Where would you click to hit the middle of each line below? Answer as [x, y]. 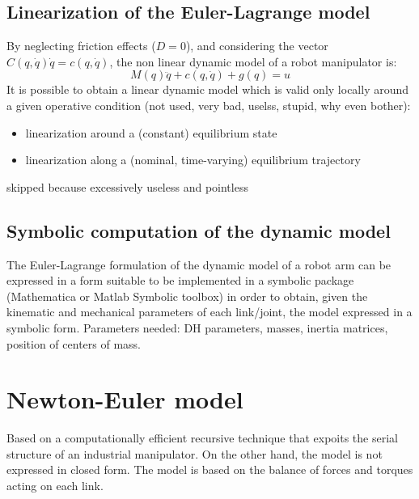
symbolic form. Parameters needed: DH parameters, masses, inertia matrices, [197, 327]
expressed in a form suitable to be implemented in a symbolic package [180, 280]
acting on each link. [55, 486]
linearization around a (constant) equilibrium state [151, 132]
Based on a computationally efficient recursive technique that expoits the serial [202, 438]
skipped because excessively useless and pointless [127, 186]
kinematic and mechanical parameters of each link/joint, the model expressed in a [209, 312]
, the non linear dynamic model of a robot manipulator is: [253, 61]
